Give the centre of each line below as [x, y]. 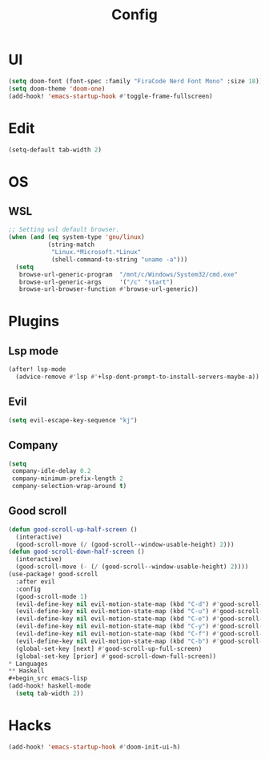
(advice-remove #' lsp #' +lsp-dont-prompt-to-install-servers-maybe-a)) [138, 377]
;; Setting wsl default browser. [64, 230]
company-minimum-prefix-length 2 [68, 478]
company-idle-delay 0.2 [51, 471]
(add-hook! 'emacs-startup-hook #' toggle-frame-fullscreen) [111, 96]
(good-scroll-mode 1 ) [52, 596]
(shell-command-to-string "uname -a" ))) [119, 259]
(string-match [71, 245]
